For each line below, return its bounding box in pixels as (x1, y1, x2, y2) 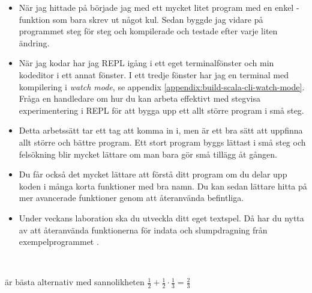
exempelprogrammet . (19, 235, 99, 248)
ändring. (19, 36, 50, 49)
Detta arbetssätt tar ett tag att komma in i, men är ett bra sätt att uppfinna (19, 124, 303, 137)
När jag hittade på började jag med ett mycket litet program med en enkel (19, 1, 294, 13)
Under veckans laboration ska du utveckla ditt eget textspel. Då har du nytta (19, 211, 304, 224)
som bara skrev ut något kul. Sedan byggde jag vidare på (52, 13, 263, 25)
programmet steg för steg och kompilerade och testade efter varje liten (19, 25, 278, 37)
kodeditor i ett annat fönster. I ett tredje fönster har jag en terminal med (19, 68, 289, 81)
